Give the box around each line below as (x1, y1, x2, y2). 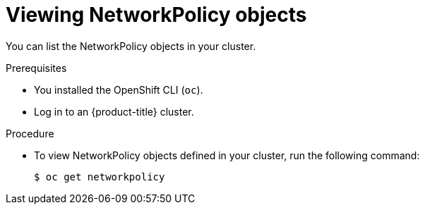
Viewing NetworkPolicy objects (6, 3, 307, 27)
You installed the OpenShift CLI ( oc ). (34, 83, 203, 96)
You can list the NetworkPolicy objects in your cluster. (6, 39, 256, 52)
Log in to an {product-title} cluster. (34, 105, 194, 118)
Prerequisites (6, 61, 67, 74)
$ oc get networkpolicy (34, 171, 165, 183)
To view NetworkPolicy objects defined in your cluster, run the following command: (34, 149, 420, 161)
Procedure (6, 127, 54, 140)
